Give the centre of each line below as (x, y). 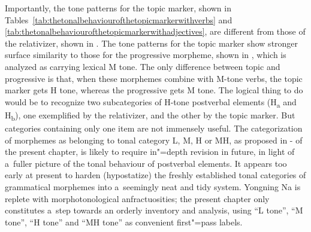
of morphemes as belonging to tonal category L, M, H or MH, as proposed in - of (154, 140)
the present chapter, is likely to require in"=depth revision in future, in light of (150, 152)
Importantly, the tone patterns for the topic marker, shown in (118, 8)
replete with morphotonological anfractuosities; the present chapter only (137, 198)
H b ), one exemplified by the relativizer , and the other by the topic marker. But (150, 115)
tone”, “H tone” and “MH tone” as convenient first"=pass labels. (124, 222)
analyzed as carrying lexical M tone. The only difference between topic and (143, 66)
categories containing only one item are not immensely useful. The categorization (154, 128)
